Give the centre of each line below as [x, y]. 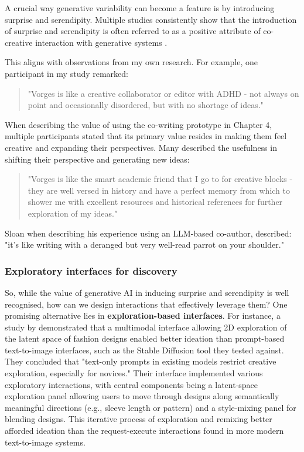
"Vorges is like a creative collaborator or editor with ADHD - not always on [163, 93]
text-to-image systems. [45, 442]
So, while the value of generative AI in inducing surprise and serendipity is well [147, 292]
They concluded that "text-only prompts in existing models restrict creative [141, 361]
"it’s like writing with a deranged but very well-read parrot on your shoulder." [144, 244]
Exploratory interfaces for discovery [91, 270]
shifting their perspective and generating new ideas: [97, 159]
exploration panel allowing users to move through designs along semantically [142, 396]
